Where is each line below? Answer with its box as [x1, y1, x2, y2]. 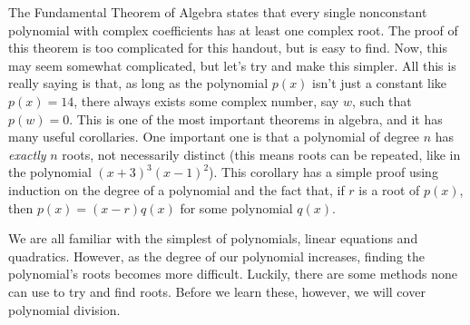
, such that [351, 91, 412, 110]
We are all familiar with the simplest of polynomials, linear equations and [8, 229, 418, 248]
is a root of [358, 180, 420, 199]
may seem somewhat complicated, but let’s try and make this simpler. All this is [8, 55, 456, 74]
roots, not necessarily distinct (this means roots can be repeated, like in [62, 144, 461, 163]
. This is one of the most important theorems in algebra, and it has [69, 109, 443, 128]
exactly [8, 144, 46, 163]
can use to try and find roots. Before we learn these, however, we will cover [8, 281, 426, 300]
